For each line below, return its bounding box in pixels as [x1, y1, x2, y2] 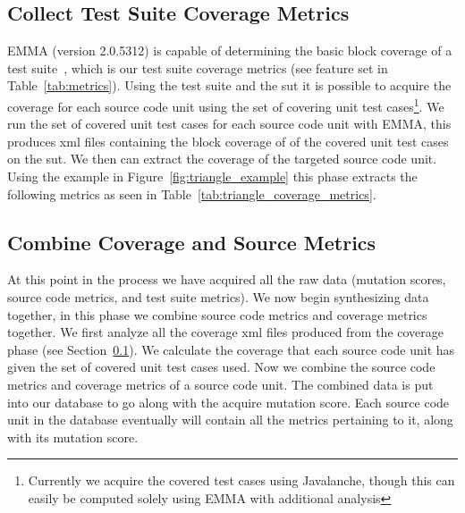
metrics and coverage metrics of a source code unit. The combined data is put [7, 374, 434, 393]
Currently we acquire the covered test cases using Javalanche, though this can [28, 471, 455, 490]
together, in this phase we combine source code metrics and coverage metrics [7, 305, 427, 324]
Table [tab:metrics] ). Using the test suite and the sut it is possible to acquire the [7, 76, 452, 95]
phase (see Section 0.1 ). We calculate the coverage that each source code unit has [7, 340, 455, 358]
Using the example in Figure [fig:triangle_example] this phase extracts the [7, 167, 418, 186]
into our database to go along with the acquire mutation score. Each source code [7, 392, 450, 411]
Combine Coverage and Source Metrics [7, 228, 376, 256]
